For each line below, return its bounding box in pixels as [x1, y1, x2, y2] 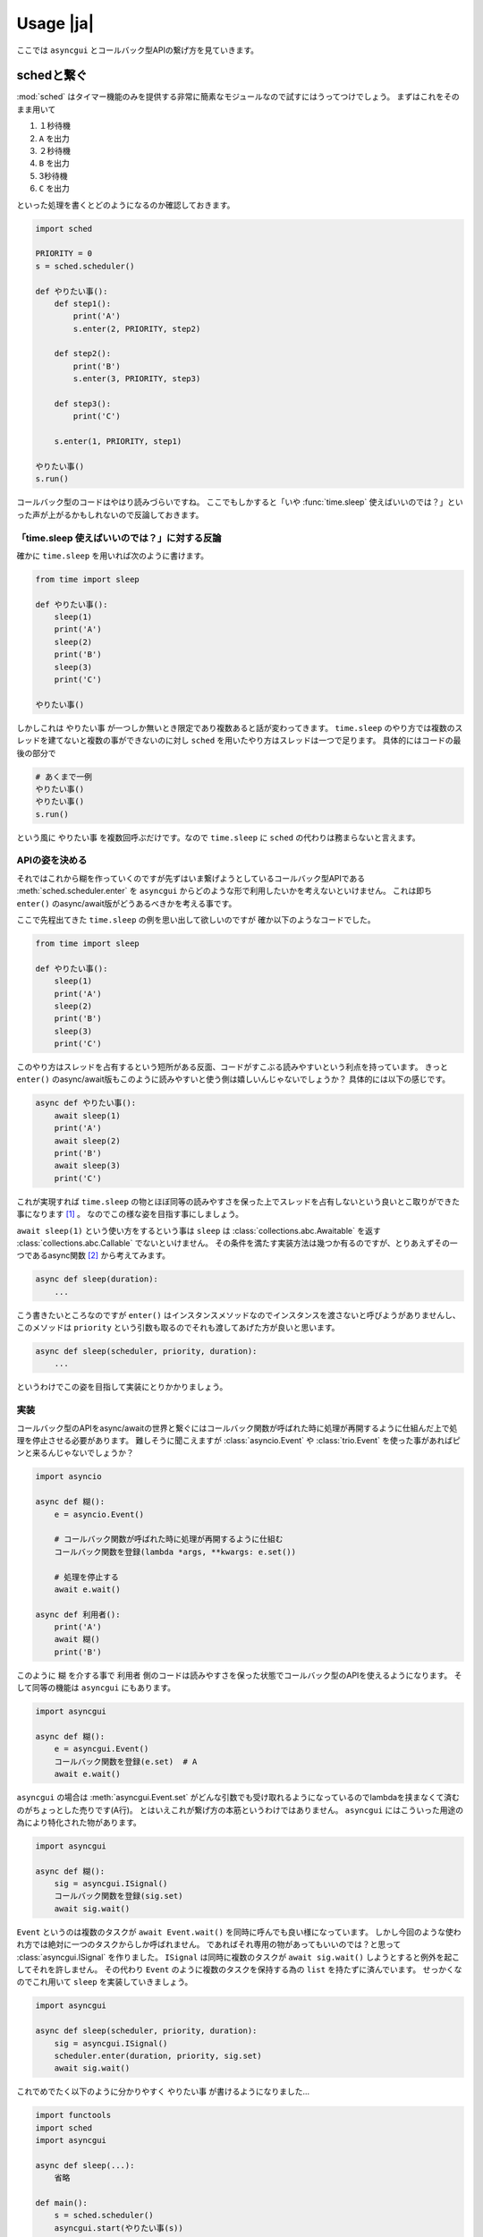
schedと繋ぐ [16, 68, 88, 83]
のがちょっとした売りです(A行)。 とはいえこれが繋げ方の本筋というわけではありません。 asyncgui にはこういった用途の [16, 1804, 464, 1816]
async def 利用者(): [35, 1609, 121, 1620]
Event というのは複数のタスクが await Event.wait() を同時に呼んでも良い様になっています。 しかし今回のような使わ [16, 1927, 462, 1937]
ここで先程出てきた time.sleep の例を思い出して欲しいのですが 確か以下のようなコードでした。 [16, 914, 376, 925]
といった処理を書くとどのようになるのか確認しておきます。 [16, 200, 235, 210]
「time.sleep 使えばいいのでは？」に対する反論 [16, 532, 222, 544]
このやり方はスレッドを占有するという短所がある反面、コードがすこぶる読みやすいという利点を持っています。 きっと [16, 1061, 449, 1073]
